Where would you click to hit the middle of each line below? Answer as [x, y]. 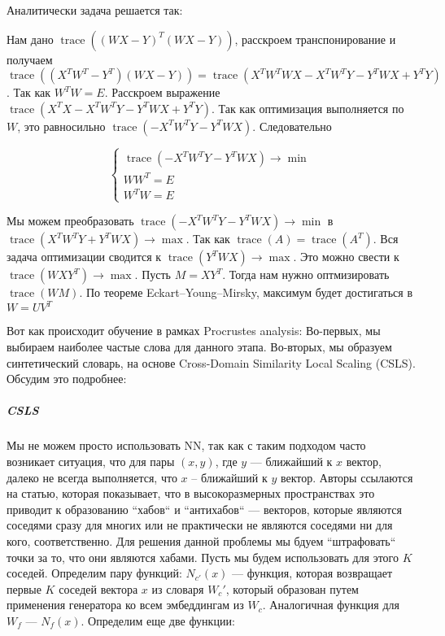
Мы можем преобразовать [70, 221]
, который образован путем [292, 588]
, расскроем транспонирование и [315, 39]
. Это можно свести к [346, 257]
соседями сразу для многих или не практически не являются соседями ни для [200, 525]
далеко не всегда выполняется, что [92, 477]
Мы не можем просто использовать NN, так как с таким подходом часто [186, 445]
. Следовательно [292, 126]
